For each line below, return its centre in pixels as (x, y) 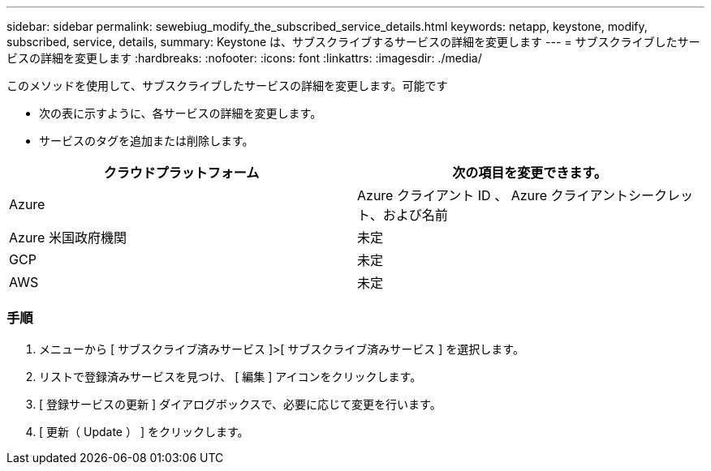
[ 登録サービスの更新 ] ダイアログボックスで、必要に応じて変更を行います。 (240, 404)
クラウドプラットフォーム (181, 173)
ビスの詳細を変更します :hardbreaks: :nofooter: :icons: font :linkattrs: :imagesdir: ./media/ (244, 58)
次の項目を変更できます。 (530, 173)
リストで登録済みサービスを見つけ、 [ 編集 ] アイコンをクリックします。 (231, 376)
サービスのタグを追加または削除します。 (147, 141)
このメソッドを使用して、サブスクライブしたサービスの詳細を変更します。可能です (227, 86)
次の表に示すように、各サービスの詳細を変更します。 (181, 113)
